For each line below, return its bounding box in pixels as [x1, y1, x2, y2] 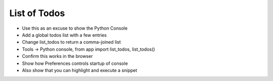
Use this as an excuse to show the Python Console [22, 25, 128, 31]
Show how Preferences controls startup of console [22, 60, 128, 66]
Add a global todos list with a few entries [22, 32, 107, 38]
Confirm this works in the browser [22, 53, 93, 59]
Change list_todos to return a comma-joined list [22, 39, 121, 45]
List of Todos [9, 8, 65, 19]
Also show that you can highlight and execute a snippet [22, 67, 138, 73]
